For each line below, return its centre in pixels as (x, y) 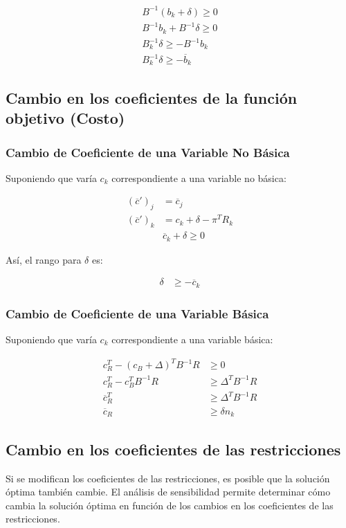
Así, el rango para (44, 259)
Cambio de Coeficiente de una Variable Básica (137, 313)
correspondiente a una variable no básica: (199, 177)
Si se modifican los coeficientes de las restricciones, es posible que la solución (168, 478)
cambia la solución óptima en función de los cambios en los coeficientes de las (170, 505)
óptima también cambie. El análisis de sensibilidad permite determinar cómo (168, 492)
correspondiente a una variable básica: (192, 339)
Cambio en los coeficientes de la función (152, 97)
